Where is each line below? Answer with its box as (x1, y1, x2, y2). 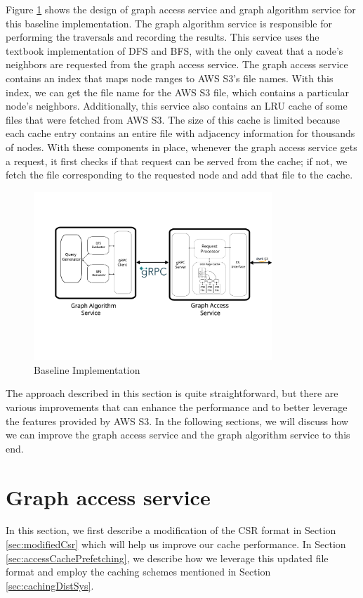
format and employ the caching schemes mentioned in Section (6, 564, 271, 579)
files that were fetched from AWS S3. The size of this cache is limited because (6, 112, 340, 126)
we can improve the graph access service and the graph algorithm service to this (6, 427, 350, 442)
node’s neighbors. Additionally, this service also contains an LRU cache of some (6, 98, 348, 113)
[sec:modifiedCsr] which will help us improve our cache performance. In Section (6, 537, 346, 552)
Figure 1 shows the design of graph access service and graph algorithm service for (6, 2, 356, 16)
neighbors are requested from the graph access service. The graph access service (6, 57, 348, 72)
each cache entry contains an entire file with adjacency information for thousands (6, 126, 355, 141)
